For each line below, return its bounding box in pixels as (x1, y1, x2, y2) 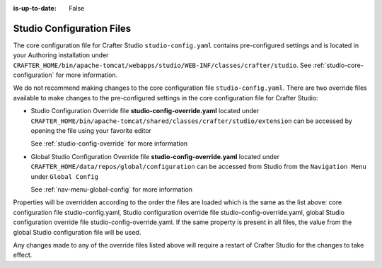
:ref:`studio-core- (312, 61, 364, 69)
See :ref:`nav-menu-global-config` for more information (30, 185, 193, 194)
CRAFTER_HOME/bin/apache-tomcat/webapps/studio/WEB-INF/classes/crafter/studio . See (13, 61, 311, 69)
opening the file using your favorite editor (30, 127, 152, 135)
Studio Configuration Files (13, 22, 132, 35)
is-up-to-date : (13, 4, 57, 12)
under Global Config (30, 172, 99, 180)
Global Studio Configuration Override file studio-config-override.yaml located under (30, 152, 280, 161)
